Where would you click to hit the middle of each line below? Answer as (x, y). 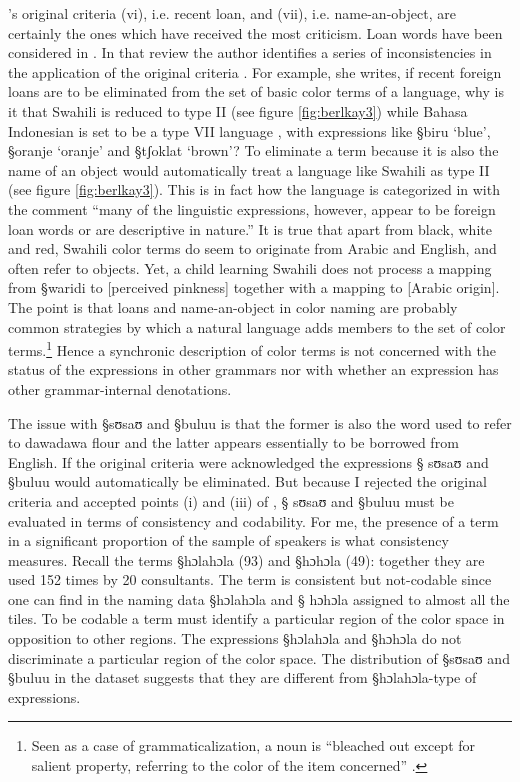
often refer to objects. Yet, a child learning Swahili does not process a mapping (250, 267)
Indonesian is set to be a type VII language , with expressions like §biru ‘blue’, (249, 130)
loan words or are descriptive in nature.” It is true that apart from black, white (250, 228)
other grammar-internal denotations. (120, 388)
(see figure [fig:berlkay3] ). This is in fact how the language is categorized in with (254, 189)
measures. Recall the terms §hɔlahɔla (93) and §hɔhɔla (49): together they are (246, 559)
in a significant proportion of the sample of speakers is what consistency (228, 540)
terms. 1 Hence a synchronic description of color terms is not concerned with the (252, 348)
